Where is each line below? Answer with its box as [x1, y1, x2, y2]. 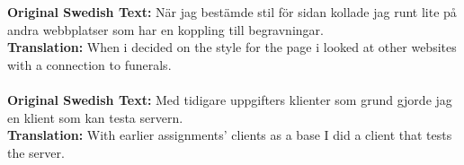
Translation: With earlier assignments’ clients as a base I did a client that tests [7, 126, 452, 144]
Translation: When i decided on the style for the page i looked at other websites [7, 38, 457, 56]
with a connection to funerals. [7, 55, 172, 74]
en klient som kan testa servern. [7, 108, 183, 126]
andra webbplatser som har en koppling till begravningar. [7, 20, 324, 39]
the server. [7, 143, 65, 161]
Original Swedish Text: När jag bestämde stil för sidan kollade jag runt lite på [7, 3, 457, 22]
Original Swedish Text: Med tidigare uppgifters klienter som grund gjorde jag [7, 91, 452, 109]
